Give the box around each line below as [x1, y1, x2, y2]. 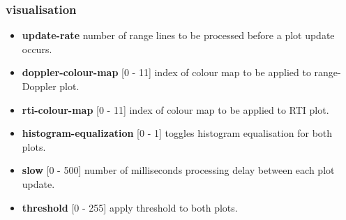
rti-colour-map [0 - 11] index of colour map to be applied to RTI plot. [22, 102, 329, 117]
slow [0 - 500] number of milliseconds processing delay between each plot [22, 163, 335, 177]
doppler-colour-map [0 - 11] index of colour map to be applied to [22, 65, 311, 80]
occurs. [22, 41, 52, 56]
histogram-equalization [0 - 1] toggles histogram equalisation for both [22, 126, 333, 140]
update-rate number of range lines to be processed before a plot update [22, 28, 335, 43]
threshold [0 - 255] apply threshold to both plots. [22, 200, 238, 214]
